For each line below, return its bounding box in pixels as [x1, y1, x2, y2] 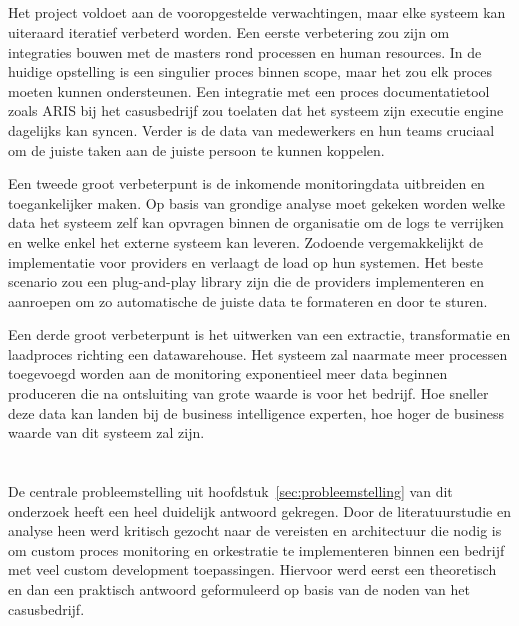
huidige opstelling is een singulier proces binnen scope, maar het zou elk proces [8, 61, 492, 82]
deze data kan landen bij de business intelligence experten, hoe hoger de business [8, 402, 504, 423]
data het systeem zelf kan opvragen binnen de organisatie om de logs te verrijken [8, 212, 504, 233]
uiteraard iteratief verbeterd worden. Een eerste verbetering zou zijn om [8, 21, 450, 42]
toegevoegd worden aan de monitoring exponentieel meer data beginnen [8, 363, 448, 384]
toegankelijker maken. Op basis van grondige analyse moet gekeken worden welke [8, 192, 505, 213]
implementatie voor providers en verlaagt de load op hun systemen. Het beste [8, 251, 483, 272]
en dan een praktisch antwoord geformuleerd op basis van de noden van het [8, 579, 470, 600]
